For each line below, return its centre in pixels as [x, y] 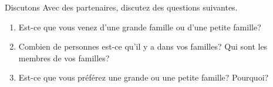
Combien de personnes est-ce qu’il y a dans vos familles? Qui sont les [143, 46]
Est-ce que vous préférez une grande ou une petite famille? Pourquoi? [144, 77]
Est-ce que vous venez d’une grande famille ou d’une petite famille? [140, 27]
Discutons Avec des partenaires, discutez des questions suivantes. [121, 7]
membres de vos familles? [64, 58]
